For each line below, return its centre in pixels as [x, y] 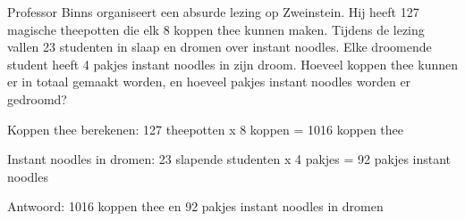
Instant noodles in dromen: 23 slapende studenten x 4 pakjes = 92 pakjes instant [229, 159]
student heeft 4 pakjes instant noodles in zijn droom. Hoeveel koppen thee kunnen [232, 64]
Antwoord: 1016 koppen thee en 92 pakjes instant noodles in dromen [195, 206]
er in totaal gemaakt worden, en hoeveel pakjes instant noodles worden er [209, 82]
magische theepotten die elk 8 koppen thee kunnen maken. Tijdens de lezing [216, 29]
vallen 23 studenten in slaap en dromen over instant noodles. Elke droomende [220, 47]
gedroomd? [37, 98]
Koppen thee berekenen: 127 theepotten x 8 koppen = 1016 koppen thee [205, 129]
